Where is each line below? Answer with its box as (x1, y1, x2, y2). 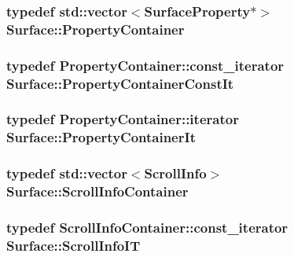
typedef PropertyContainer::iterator (6, 109, 239, 129)
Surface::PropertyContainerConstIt (6, 73, 234, 93)
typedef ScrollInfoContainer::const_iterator (6, 217, 288, 237)
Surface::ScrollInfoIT (6, 235, 141, 255)
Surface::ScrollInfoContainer (6, 182, 189, 201)
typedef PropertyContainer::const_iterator (6, 55, 285, 75)
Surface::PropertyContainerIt (6, 127, 196, 147)
